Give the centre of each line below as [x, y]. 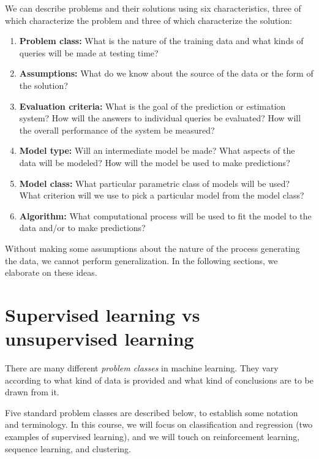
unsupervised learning [99, 339]
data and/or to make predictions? [82, 228]
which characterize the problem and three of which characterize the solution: [148, 20]
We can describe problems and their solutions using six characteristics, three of [153, 8]
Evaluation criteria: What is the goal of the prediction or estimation [152, 106]
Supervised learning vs [103, 314]
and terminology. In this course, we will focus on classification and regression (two [159, 424]
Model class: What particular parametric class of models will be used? [155, 183]
